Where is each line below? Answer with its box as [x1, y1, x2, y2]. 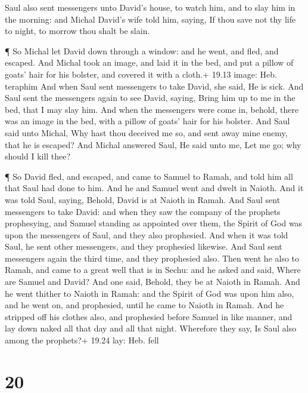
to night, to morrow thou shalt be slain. [5, 24, 150, 37]
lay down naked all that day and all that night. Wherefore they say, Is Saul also [5, 322, 297, 334]
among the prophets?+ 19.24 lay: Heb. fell [5, 334, 159, 346]
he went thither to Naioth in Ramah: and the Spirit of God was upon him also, [5, 287, 294, 299]
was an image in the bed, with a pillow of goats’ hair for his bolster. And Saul [5, 115, 290, 127]
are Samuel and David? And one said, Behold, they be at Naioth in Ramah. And [5, 275, 300, 288]
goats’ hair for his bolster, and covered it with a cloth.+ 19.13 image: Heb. [5, 67, 277, 80]
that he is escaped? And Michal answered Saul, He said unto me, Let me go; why [5, 138, 301, 151]
